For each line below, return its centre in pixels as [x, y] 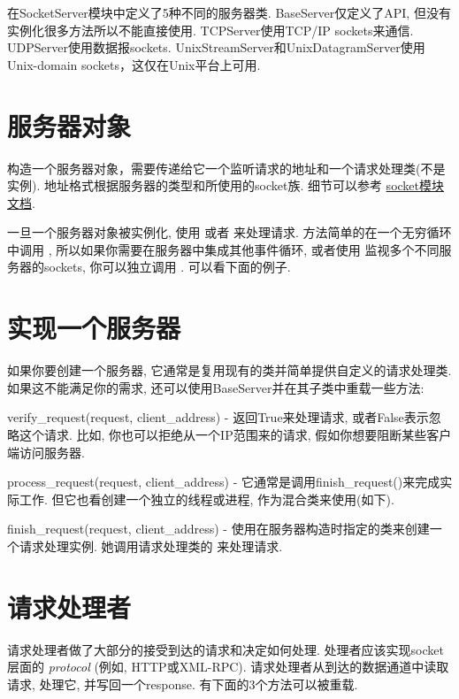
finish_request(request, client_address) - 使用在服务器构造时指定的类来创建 [218, 529]
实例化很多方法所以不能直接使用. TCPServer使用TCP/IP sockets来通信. [210, 30]
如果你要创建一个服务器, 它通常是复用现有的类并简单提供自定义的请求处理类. [229, 370]
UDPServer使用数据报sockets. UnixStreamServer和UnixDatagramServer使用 [216, 47]
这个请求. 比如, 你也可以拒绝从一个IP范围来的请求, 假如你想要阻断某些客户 [235, 434]
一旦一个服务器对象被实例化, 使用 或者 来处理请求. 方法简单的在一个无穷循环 [229, 232]
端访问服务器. [46, 452]
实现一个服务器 [94, 328]
